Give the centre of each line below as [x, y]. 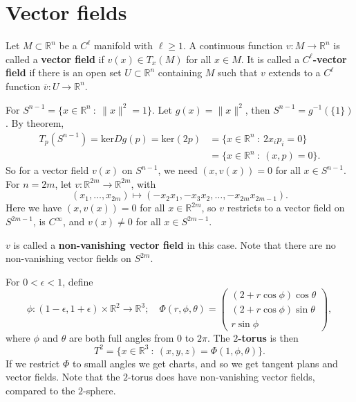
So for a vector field [47, 170]
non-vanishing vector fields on [68, 258]
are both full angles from [121, 337]
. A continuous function [233, 45]
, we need [178, 170]
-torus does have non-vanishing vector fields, [222, 377]
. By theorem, [35, 123]
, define [78, 281]
